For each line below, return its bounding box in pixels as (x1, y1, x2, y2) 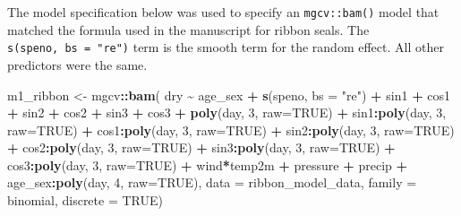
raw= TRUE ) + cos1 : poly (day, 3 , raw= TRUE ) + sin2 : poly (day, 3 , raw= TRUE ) (7, 120, 455, 139)
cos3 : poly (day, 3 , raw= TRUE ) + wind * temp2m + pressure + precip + (7, 155, 408, 174)
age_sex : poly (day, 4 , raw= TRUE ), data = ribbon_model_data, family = (7, 173, 417, 192)
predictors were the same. (7, 55, 148, 73)
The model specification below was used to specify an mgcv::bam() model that (7, 3, 440, 21)
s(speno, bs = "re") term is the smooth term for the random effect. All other (7, 38, 444, 56)
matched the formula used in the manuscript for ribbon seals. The (7, 20, 370, 39)
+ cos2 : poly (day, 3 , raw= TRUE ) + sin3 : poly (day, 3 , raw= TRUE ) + (7, 138, 396, 157)
